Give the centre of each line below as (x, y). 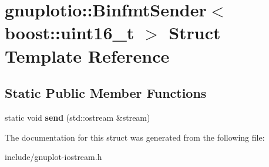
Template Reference (87, 55)
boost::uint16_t (70, 33)
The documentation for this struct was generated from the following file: (135, 137)
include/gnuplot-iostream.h (53, 157)
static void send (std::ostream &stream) (78, 117)
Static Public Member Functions (106, 93)
